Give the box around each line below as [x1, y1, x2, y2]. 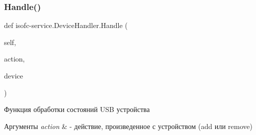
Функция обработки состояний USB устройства [4, 104, 150, 114]
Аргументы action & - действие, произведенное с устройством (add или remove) [4, 120, 252, 131]
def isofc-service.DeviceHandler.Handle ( [4, 20, 128, 30]
